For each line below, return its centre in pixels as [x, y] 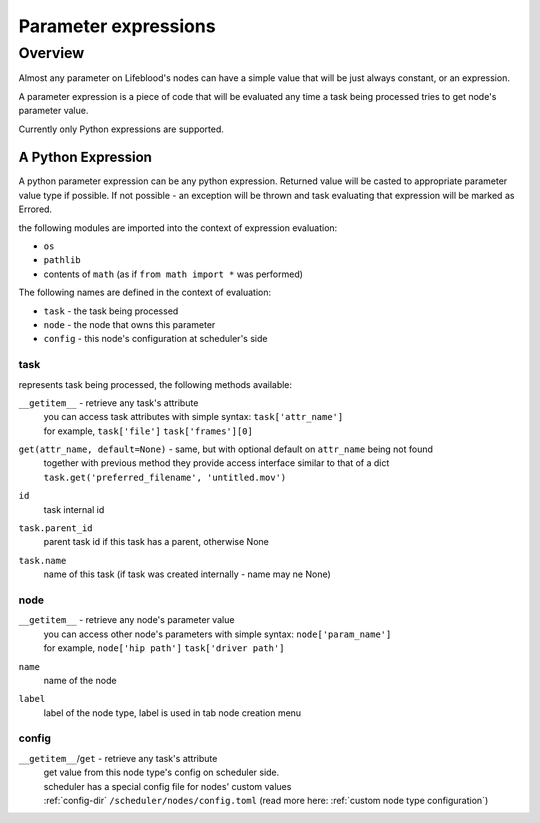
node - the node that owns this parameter [129, 324]
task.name [42, 560]
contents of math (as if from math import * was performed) [173, 274]
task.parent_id [56, 528]
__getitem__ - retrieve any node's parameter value [126, 620]
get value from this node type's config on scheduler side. [161, 772]
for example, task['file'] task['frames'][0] [148, 431]
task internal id [74, 509]
